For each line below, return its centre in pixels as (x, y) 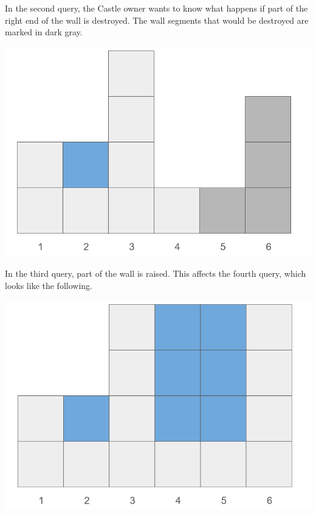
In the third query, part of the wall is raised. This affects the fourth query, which (156, 273)
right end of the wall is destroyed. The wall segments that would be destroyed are (157, 20)
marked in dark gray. (44, 32)
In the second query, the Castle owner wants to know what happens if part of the (156, 8)
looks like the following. (49, 286)
